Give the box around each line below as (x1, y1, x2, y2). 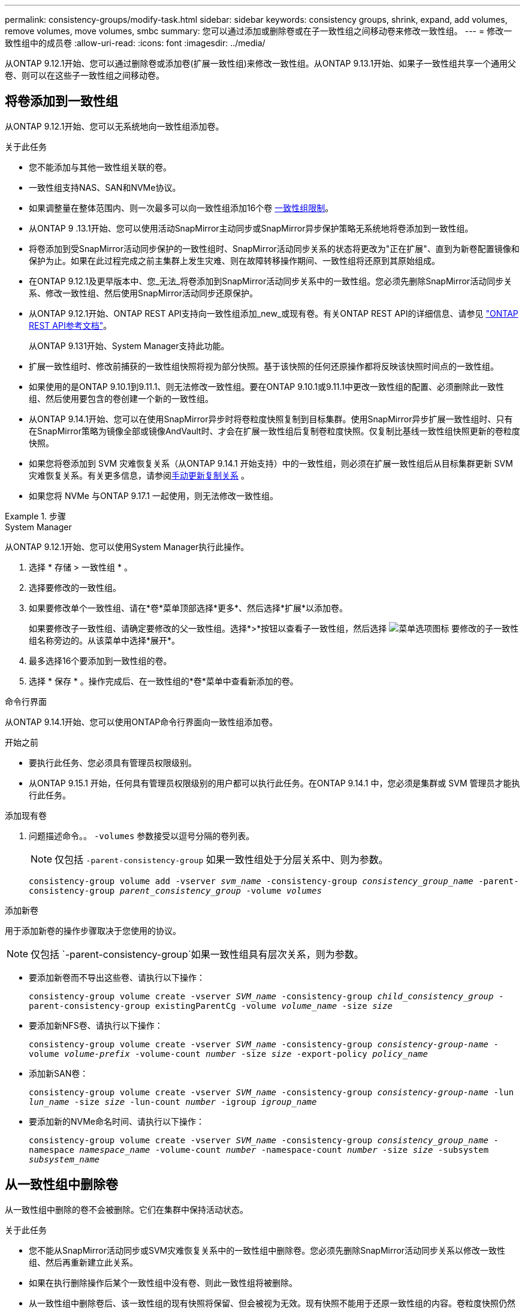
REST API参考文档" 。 (29, 320, 112, 330)
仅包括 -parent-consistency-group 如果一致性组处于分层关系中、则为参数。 (55, 853, 388, 866)
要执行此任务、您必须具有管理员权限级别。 (29, 757, 197, 768)
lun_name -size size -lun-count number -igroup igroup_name (29, 1096, 317, 1107)
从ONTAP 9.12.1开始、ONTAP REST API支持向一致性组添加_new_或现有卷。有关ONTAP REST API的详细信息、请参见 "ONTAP (29, 308, 518, 319)
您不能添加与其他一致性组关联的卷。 (29, 161, 171, 172)
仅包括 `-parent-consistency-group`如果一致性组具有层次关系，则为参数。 (31, 948, 364, 960)
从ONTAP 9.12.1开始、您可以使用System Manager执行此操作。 (5, 541, 249, 552)
